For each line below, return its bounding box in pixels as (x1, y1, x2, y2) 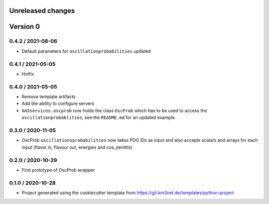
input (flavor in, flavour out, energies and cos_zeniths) (21, 144, 133, 150)
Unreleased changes (9, 6, 75, 15)
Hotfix (21, 71, 34, 77)
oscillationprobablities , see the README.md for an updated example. (21, 114, 176, 120)
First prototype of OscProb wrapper (21, 167, 95, 173)
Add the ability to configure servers (21, 101, 95, 106)
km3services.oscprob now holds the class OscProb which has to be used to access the (21, 107, 207, 113)
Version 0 (9, 22, 40, 31)
